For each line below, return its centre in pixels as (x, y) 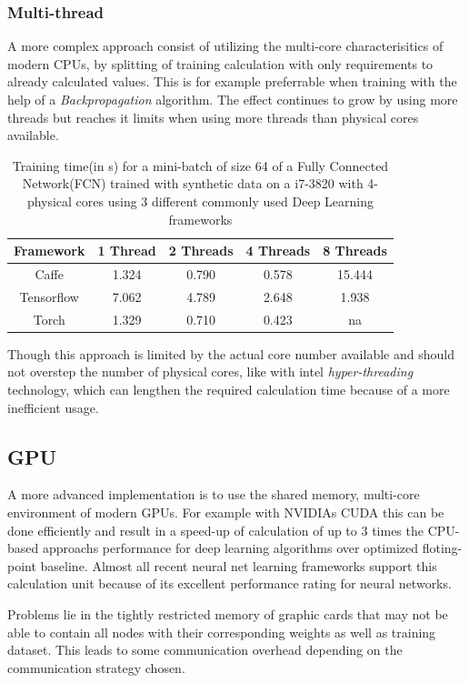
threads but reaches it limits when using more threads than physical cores (213, 117)
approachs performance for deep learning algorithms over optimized (230, 548)
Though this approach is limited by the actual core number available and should (231, 353)
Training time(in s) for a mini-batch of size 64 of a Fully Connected (200, 165)
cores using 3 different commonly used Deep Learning (225, 201)
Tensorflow (49, 296)
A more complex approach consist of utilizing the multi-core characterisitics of (225, 46)
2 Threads (201, 251)
